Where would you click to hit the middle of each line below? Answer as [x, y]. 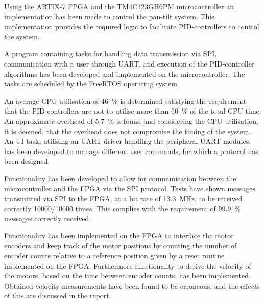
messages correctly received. [48, 218]
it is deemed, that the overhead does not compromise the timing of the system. [128, 131]
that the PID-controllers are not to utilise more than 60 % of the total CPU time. [133, 111]
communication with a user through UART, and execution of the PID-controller [129, 63]
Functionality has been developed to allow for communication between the [120, 178]
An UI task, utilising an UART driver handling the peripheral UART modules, [128, 141]
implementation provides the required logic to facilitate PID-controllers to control [132, 26]
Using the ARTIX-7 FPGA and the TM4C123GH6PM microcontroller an [119, 6]
